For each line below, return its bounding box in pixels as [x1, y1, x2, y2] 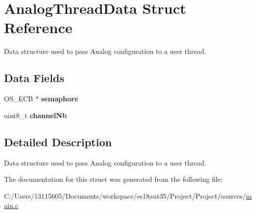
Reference [4, 17, 73, 38]
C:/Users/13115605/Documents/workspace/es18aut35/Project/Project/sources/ [4, 190, 246, 201]
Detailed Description [4, 134, 112, 149]
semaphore [41, 93, 79, 104]
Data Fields [4, 70, 65, 85]
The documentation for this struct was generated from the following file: [4, 174, 223, 184]
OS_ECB [4, 93, 33, 104]
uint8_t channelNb [4, 110, 67, 120]
